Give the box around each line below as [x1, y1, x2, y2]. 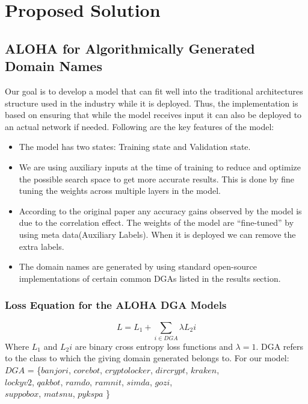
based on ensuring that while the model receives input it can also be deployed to [5, 108, 302, 121]
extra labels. [19, 240, 64, 252]
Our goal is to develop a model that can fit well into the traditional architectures [5, 84, 303, 97]
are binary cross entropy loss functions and [75, 340, 233, 352]
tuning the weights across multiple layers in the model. [19, 184, 221, 197]
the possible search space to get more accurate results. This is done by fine [19, 172, 295, 185]
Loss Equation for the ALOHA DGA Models [5, 297, 227, 312]
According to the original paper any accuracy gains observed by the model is [19, 204, 302, 217]
